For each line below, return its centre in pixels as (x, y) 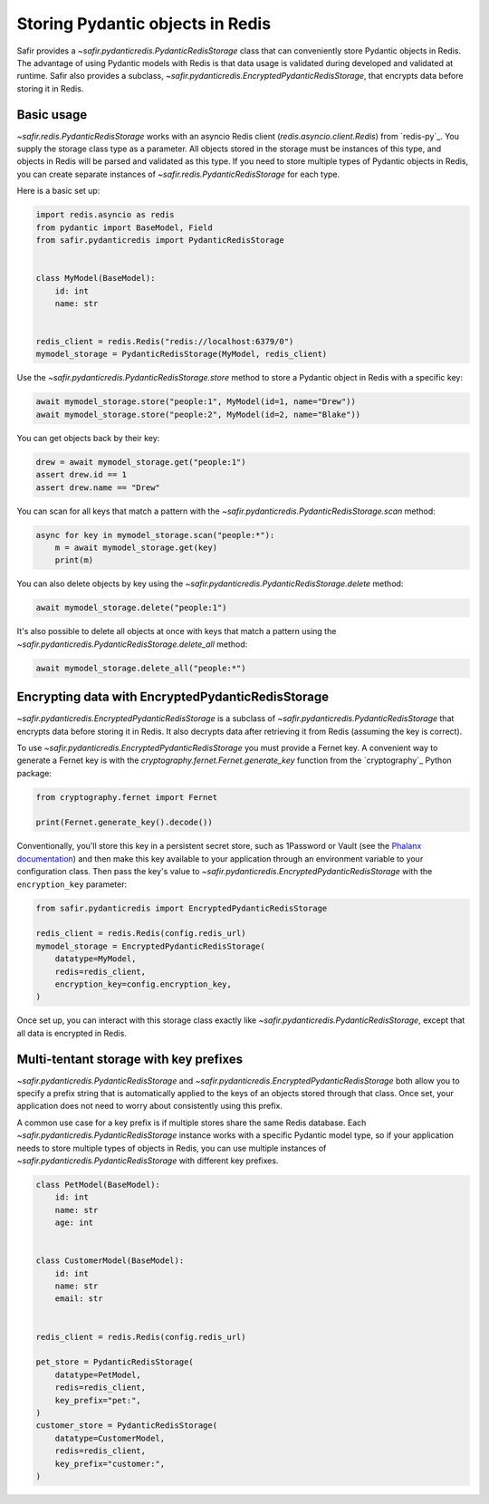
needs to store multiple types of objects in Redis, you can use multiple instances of (172, 1148)
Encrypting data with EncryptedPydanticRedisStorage (173, 697)
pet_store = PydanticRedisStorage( (115, 1362)
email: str (79, 1299)
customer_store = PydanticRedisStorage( (126, 1426)
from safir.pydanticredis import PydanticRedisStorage (160, 240)
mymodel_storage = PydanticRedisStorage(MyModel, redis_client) (182, 354)
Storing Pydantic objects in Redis (144, 24)
